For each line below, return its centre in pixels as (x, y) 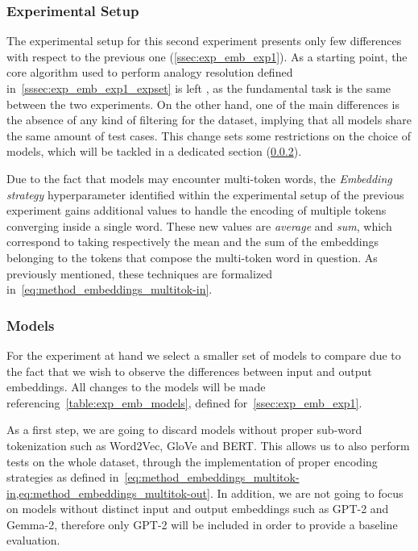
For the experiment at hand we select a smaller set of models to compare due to (204, 355)
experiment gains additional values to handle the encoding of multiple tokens (197, 210)
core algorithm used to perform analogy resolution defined (150, 72)
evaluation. (33, 540)
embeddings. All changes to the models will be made (136, 387)
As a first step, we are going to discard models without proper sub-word (184, 430)
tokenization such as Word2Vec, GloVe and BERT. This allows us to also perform (208, 445)
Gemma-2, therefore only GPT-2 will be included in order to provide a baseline (202, 524)
